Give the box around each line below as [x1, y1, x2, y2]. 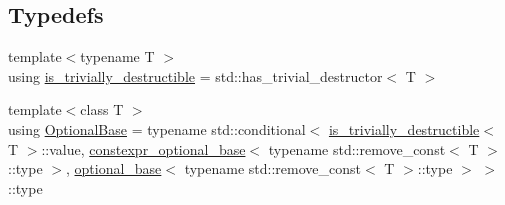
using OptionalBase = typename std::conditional [8, 118, 306, 139]
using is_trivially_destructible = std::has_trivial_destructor [8, 65, 383, 86]
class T [80, 99, 124, 120]
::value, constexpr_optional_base [41, 138, 246, 159]
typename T [80, 46, 155, 67]
